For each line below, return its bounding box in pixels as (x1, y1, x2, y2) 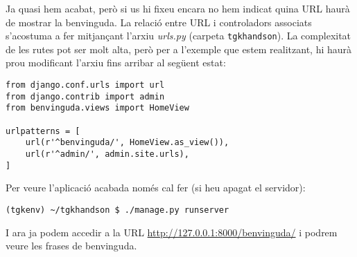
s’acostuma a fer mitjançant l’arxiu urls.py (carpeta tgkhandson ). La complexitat (6, 28, 351, 43)
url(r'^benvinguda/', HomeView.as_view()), (25, 137, 229, 148)
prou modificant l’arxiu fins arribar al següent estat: (6, 55, 226, 70)
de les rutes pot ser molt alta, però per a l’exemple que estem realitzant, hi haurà (6, 41, 352, 56)
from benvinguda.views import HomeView (6, 103, 189, 113)
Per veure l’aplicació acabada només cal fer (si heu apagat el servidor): (6, 180, 306, 195)
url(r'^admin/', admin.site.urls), (25, 149, 189, 159)
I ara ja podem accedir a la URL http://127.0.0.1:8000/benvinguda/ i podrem (6, 225, 338, 239)
